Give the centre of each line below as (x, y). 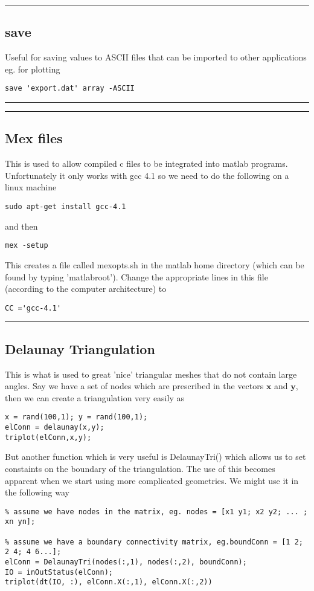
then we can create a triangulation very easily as (95, 397)
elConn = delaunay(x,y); (55, 428)
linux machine (31, 187)
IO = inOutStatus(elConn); (59, 572)
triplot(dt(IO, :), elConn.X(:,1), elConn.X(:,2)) (109, 582)
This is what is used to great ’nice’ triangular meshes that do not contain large (151, 374)
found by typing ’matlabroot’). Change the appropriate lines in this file (136, 276)
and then (21, 226)
